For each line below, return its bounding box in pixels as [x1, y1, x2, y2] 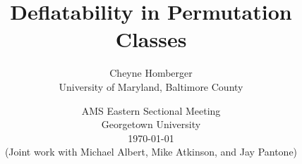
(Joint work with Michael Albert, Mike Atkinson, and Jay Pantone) [4, 144, 298, 159]
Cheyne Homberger [109, 65, 193, 80]
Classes [115, 25, 187, 53]
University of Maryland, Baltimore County [59, 79, 243, 94]
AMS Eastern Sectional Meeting [81, 103, 221, 118]
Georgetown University [101, 117, 201, 132]
